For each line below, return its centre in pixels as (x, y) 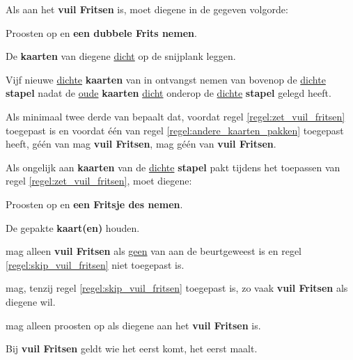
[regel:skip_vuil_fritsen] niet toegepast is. (95, 264)
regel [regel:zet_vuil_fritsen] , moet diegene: (99, 181)
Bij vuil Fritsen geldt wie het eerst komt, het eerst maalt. (132, 349)
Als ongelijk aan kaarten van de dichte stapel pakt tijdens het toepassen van (173, 167)
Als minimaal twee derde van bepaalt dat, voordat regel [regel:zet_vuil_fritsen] (175, 116)
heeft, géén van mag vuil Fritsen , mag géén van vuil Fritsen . (141, 144)
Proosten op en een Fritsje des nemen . (94, 204)
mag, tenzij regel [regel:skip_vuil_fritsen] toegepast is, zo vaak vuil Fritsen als (177, 288)
